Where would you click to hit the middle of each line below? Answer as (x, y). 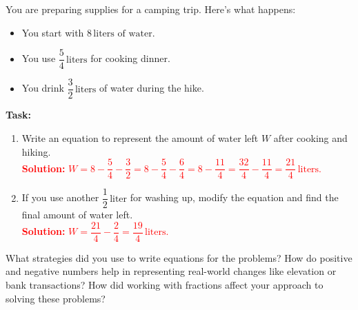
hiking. (36, 151)
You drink (43, 88)
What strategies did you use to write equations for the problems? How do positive (179, 257)
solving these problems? (56, 298)
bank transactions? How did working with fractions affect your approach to (165, 285)
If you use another (60, 197)
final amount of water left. (77, 215)
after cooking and (310, 137)
